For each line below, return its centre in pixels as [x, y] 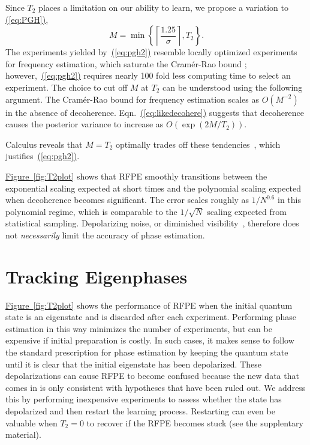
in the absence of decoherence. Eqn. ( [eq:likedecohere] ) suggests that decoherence [155, 112]
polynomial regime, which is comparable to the [91, 211]
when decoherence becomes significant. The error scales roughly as [127, 200]
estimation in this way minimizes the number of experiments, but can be [139, 328]
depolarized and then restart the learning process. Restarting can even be [140, 410]
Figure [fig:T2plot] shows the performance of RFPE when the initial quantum [149, 305]
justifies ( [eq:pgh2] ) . [43, 156]
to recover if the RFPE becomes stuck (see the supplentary [195, 422]
